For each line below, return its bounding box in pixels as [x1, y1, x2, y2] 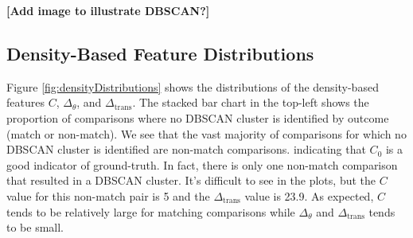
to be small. [6, 219, 64, 236]
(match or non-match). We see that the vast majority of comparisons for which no [6, 125, 407, 142]
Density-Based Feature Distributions [6, 41, 314, 65]
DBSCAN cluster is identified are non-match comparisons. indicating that [6, 141, 366, 158]
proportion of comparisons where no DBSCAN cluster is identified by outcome [6, 109, 389, 126]
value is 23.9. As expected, [244, 187, 374, 204]
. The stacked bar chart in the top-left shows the [132, 94, 369, 111]
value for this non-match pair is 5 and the [6, 187, 210, 204]
